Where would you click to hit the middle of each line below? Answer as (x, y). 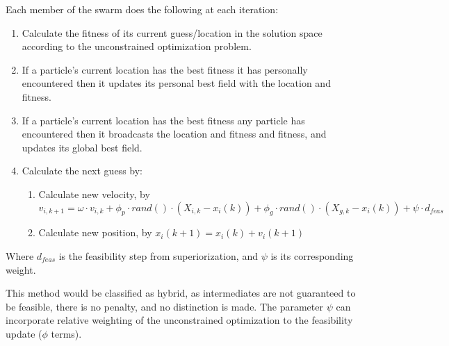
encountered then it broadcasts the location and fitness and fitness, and (174, 134)
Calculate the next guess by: (82, 171)
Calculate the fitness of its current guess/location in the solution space (172, 32)
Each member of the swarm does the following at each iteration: (142, 9)
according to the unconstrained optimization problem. (137, 46)
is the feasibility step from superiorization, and (158, 255)
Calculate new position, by (95, 232)
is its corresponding (312, 255)
